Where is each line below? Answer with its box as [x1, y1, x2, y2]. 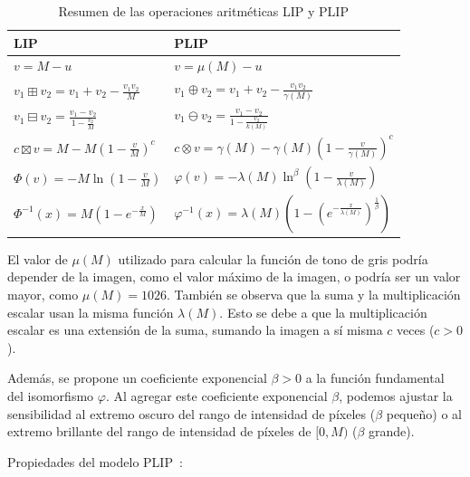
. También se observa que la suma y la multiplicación [167, 284, 461, 303]
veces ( [397, 320, 435, 339]
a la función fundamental [305, 368, 445, 387]
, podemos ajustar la [339, 386, 453, 405]
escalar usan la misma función [7, 302, 174, 321]
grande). [369, 422, 415, 441]
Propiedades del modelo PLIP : [7, 452, 183, 471]
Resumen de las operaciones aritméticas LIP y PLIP [58, 2, 349, 20]
